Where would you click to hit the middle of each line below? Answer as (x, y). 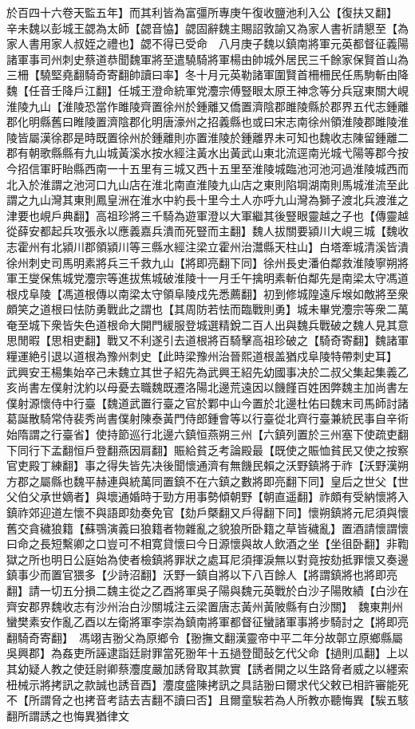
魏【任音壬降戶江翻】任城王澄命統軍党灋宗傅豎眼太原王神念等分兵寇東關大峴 (207, 90)
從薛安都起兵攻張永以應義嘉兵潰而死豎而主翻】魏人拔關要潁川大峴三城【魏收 (207, 231)
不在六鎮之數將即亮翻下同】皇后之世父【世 (296, 481)
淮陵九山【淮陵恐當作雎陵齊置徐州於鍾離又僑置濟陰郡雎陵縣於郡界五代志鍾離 (207, 106)
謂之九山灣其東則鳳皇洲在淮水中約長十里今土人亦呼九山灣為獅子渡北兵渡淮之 (207, 200)
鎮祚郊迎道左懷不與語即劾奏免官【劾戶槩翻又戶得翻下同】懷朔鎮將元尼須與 (202, 512)
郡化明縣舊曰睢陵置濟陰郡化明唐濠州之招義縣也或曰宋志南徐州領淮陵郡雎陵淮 (207, 122)
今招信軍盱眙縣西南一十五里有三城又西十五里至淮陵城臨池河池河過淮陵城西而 (207, 168)
